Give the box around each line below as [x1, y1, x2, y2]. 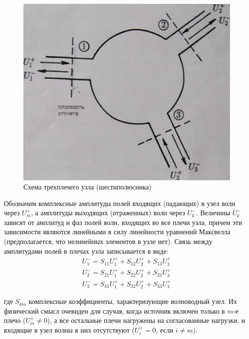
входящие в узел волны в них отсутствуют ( [4, 324, 135, 335]
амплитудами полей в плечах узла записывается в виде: [4, 245, 169, 256]
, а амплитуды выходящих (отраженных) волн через [31, 207, 185, 218]
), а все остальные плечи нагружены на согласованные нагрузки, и [47, 315, 246, 325]
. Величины [196, 207, 230, 218]
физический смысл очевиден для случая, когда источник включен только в [4, 305, 225, 316]
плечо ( [4, 315, 26, 325]
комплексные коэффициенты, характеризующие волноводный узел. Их [28, 296, 237, 306]
